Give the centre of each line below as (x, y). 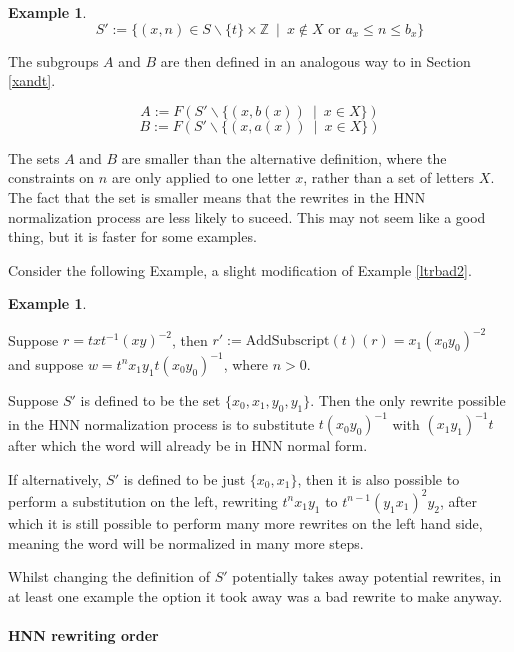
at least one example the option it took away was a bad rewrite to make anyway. (255, 595)
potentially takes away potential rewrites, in (367, 576)
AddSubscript (287, 341)
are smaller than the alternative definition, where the (284, 157)
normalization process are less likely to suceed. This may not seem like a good (247, 216)
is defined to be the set (150, 399)
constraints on (51, 177)
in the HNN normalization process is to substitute (161, 423)
